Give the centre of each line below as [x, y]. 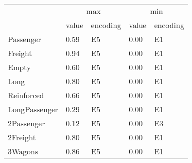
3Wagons [23, 151]
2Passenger [26, 123]
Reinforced [26, 95]
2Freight [22, 137]
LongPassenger [33, 109]
